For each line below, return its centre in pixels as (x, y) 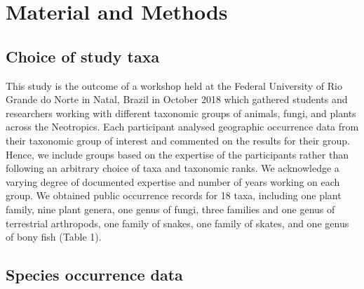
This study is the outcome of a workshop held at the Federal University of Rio (174, 85)
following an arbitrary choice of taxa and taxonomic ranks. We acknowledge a (173, 168)
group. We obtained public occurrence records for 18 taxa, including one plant (174, 195)
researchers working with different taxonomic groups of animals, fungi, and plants (181, 113)
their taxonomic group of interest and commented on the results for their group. (178, 140)
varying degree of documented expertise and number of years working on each (173, 181)
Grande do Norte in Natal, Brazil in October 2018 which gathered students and (177, 99)
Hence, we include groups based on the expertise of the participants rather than (177, 154)
